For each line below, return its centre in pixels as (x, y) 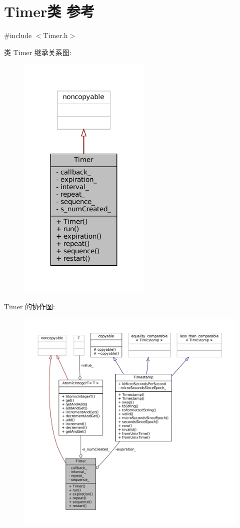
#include (18, 35)
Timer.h (55, 35)
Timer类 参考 (49, 11)
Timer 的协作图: (29, 307)
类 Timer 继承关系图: (38, 52)
